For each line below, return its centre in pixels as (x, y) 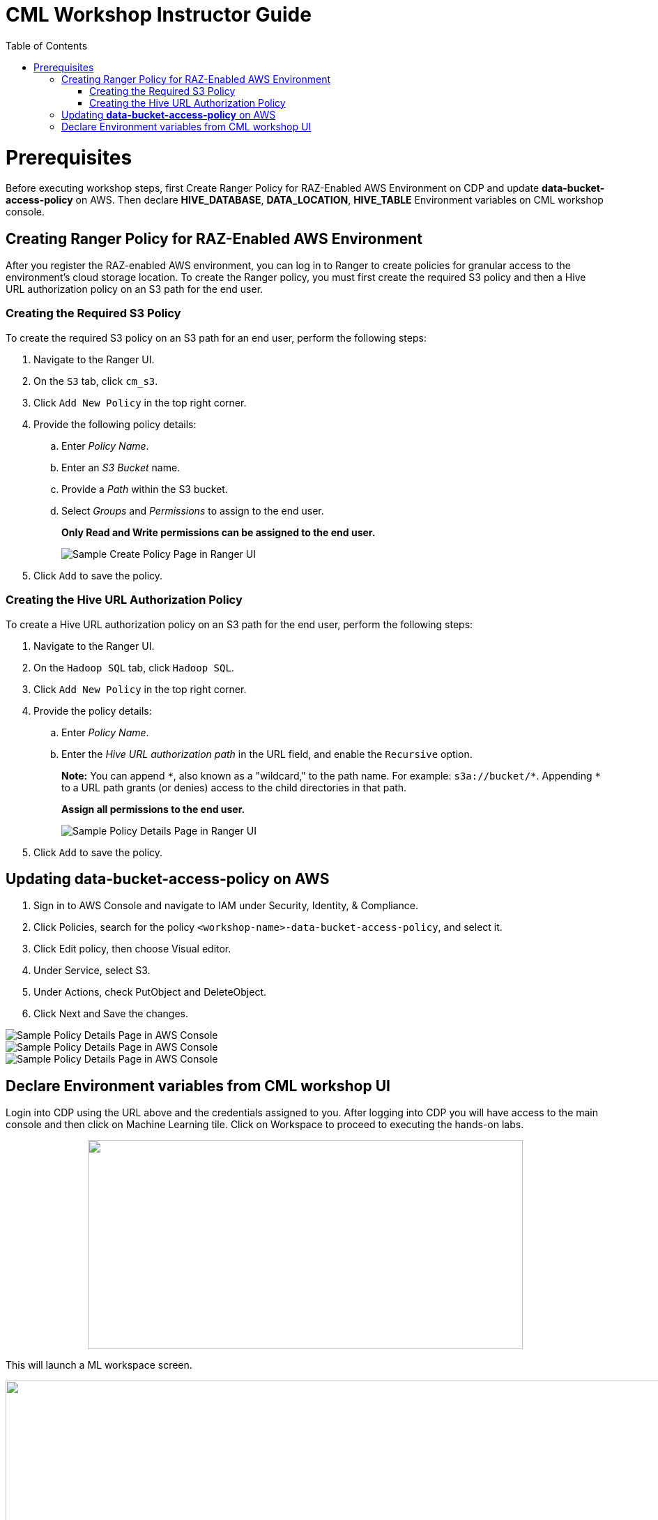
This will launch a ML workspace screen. (99, 1365)
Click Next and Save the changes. (111, 1014)
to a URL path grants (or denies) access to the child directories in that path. (234, 787)
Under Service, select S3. (92, 971)
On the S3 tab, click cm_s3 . (96, 381)
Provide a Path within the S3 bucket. (145, 489)
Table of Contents (47, 45)
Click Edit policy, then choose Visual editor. (132, 949)
